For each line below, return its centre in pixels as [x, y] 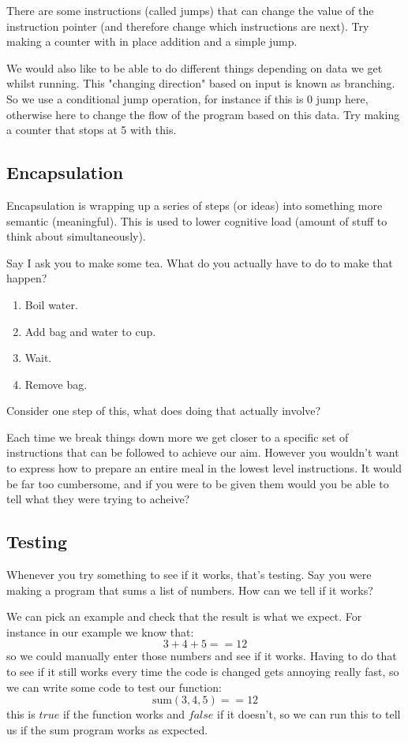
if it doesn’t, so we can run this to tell [309, 714]
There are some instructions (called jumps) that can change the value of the [190, 10]
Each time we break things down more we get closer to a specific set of [178, 437]
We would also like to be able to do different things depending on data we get [195, 67]
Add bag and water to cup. [90, 331]
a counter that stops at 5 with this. [92, 130]
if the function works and [124, 714]
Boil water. [51, 304]
